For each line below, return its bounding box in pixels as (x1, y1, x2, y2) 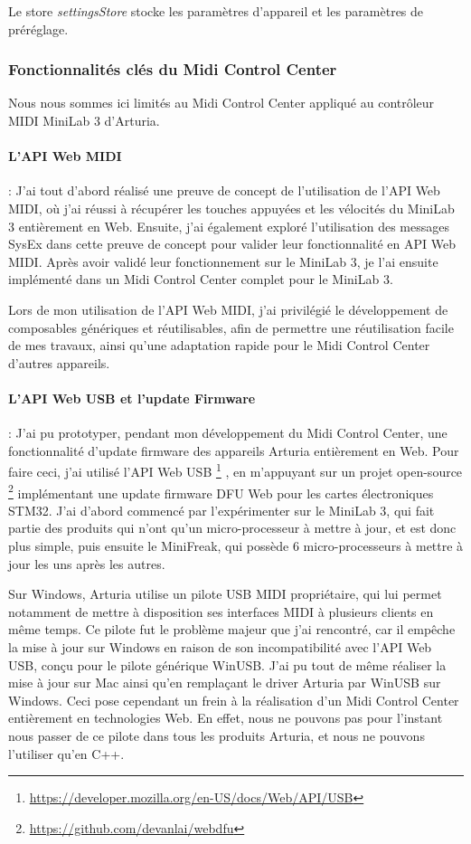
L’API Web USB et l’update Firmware (8, 388, 256, 407)
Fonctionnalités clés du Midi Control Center (8, 58, 337, 81)
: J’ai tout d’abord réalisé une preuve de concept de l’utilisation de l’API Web (8, 181, 440, 200)
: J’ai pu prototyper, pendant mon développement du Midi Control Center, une (8, 423, 447, 442)
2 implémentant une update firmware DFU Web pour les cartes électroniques (8, 480, 434, 502)
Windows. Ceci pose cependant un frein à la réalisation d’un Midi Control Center (8, 690, 459, 709)
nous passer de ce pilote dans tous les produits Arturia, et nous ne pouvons (8, 725, 425, 744)
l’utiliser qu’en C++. (8, 744, 125, 763)
